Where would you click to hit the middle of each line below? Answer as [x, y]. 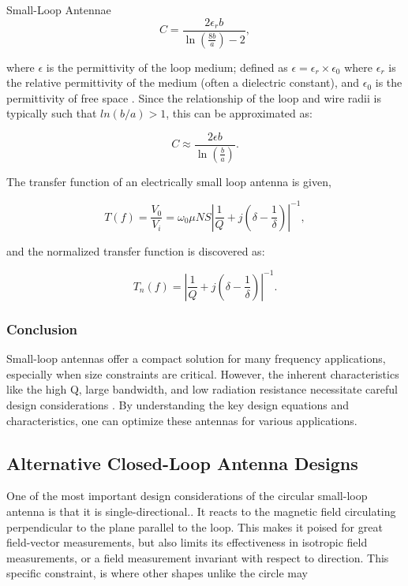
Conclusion [42, 328]
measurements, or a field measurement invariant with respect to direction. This [198, 557]
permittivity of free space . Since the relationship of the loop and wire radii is [194, 97]
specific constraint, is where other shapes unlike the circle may [157, 573]
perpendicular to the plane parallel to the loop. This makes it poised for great [195, 526]
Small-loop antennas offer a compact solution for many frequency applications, [196, 358]
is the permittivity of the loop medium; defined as [167, 67]
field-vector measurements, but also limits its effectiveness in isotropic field [187, 542]
